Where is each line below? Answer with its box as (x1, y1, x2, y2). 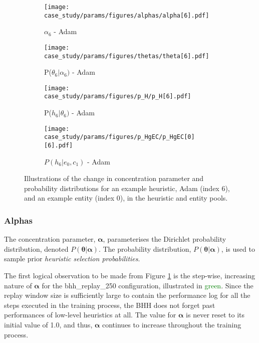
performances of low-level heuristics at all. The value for (4, 309, 176, 320)
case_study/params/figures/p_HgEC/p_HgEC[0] (44, 133, 195, 141)
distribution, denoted (4, 243, 69, 254)
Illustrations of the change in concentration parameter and (24, 173, 204, 184)
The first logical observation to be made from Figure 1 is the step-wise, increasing (4, 270, 255, 281)
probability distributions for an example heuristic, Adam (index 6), (24, 183, 230, 193)
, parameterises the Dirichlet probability (103, 234, 226, 244)
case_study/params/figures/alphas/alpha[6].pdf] (44, 12, 209, 19)
